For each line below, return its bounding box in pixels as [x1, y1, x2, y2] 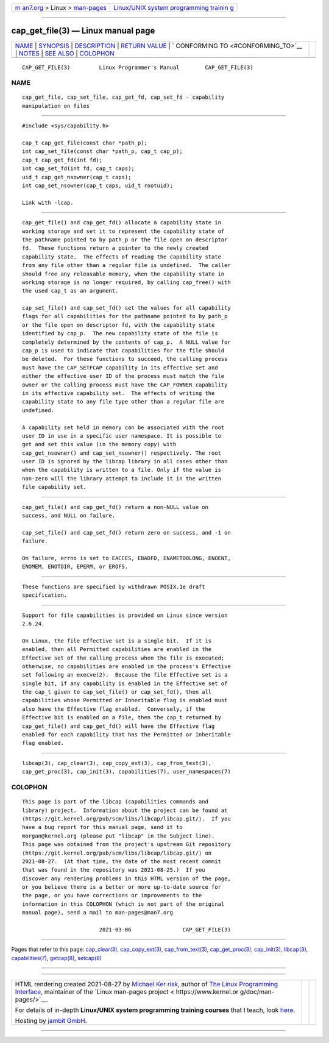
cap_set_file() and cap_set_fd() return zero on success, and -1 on [22, 529, 231, 536]
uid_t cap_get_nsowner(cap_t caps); [22, 174, 132, 180]
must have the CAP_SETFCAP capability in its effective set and [22, 364, 219, 371]
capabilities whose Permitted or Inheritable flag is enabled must [22, 697, 228, 704]
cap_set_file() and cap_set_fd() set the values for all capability [22, 305, 231, 311]
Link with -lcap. [22, 199, 74, 206]
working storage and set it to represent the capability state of [22, 227, 225, 235]
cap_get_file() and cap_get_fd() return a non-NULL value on [22, 504, 208, 510]
